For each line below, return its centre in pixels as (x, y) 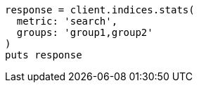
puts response (44, 55)
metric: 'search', (67, 21)
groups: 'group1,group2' (85, 32)
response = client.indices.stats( (100, 10)
